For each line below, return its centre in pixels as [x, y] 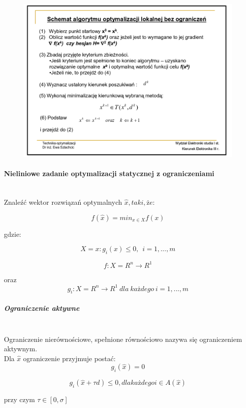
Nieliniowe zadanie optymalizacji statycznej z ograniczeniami [109, 173]
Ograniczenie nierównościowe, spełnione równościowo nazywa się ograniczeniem [123, 339]
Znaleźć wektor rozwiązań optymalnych [63, 202]
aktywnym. [21, 349]
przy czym [20, 399]
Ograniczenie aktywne [42, 308]
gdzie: [13, 234]
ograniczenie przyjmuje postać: [69, 358]
